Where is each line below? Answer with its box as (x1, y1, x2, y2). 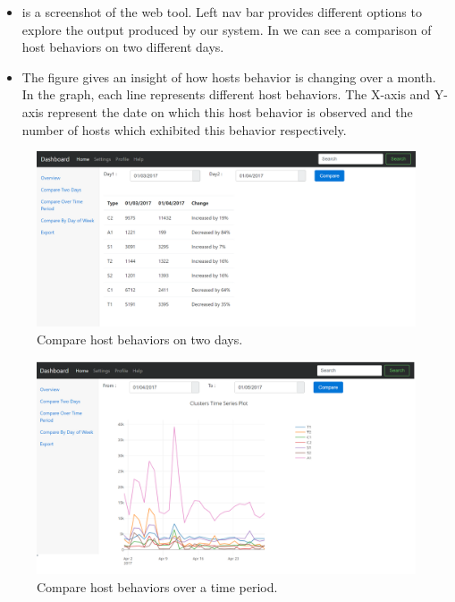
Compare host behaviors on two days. (37, 330, 243, 349)
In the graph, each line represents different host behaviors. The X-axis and (21, 85, 431, 104)
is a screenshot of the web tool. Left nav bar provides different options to (21, 3, 422, 21)
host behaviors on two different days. (21, 38, 224, 56)
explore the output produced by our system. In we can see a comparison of (21, 20, 432, 38)
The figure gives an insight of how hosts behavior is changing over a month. (21, 67, 436, 86)
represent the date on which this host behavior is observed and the (47, 102, 413, 121)
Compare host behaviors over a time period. (37, 577, 278, 596)
